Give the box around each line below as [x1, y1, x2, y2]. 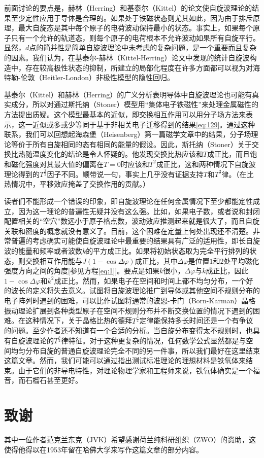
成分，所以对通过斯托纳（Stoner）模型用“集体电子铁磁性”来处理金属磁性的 [11, 99, 258, 110]
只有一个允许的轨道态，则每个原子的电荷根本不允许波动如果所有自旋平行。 [11, 32, 260, 43]
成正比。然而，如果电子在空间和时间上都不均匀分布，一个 [54, 275, 246, 286]
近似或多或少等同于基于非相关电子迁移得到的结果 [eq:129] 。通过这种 [32, 119, 255, 129]
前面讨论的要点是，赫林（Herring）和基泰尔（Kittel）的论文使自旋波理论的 [4, 3, 252, 13]
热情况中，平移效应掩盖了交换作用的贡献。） [4, 179, 150, 189]
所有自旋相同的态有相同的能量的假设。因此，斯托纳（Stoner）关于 [32, 138, 252, 149]
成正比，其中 [135, 255, 178, 266]
